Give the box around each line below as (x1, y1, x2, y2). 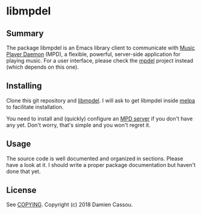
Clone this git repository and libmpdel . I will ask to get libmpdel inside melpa (6, 96, 195, 104)
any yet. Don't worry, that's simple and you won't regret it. (6, 121, 151, 128)
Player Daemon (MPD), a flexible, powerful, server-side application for (6, 51, 181, 58)
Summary (6, 28, 44, 39)
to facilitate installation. (6, 103, 64, 110)
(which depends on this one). (6, 63, 80, 71)
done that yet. (6, 168, 41, 175)
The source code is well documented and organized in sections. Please (6, 155, 184, 162)
